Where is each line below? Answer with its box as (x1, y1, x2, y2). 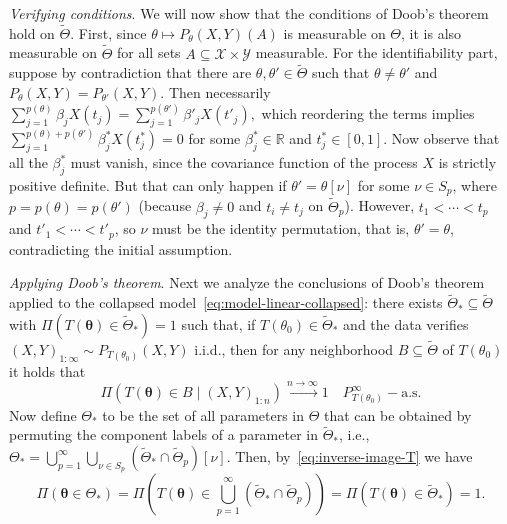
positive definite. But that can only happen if (9, 174, 287, 195)
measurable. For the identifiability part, (255, 42, 498, 63)
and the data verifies (343, 313, 469, 334)
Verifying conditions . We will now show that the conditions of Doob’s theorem (9, 3, 489, 23)
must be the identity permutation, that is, (151, 218, 410, 239)
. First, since (70, 22, 147, 43)
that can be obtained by (324, 404, 472, 425)
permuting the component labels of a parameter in (9, 424, 318, 445)
